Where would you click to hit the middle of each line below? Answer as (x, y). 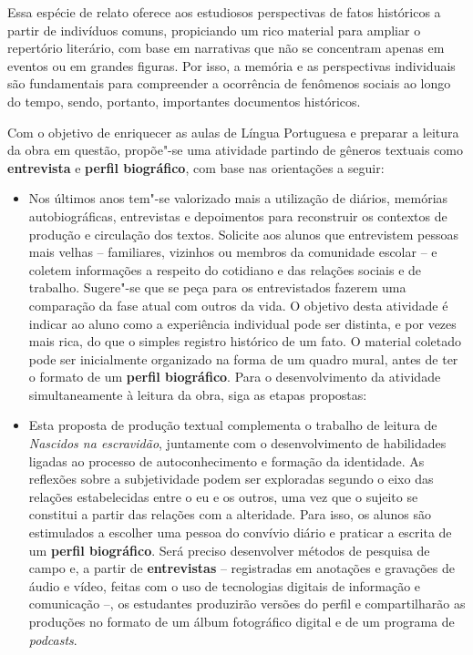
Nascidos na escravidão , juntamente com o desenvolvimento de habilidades (237, 443)
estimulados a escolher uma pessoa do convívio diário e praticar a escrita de (240, 532)
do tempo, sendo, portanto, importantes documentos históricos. (184, 101)
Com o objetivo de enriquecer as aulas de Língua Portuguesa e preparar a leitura (233, 132)
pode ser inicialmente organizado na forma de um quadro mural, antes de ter (243, 358)
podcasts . (53, 639)
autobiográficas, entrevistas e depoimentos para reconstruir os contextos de (238, 215)
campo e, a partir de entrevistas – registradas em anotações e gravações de (242, 568)
